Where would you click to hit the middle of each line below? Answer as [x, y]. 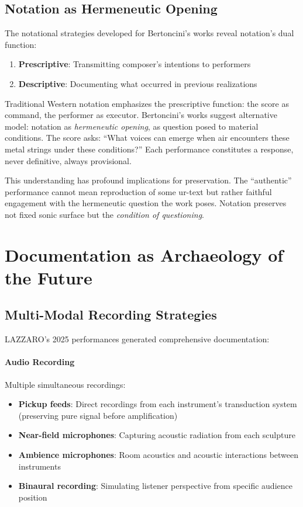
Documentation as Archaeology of [144, 254]
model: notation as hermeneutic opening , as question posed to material [132, 126]
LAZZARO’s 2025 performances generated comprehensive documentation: [137, 339]
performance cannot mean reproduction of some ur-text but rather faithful [138, 191]
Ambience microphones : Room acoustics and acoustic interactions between [159, 455]
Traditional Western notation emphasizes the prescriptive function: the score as [147, 103]
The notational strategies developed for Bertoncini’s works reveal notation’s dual [149, 33]
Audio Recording [40, 362]
